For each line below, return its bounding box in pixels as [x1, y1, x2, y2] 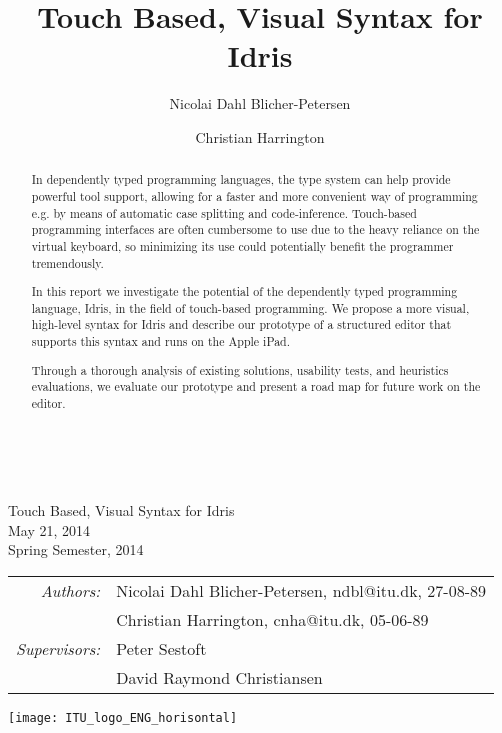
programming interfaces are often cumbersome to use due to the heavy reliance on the [31, 221, 480, 238]
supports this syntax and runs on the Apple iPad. [31, 333, 291, 350]
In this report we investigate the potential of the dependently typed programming [31, 283, 458, 300]
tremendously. [31, 254, 104, 271]
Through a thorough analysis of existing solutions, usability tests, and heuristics [31, 361, 449, 378]
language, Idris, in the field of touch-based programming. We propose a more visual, [31, 299, 470, 316]
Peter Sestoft [116, 636, 207, 660]
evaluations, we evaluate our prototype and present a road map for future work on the [31, 378, 481, 395]
